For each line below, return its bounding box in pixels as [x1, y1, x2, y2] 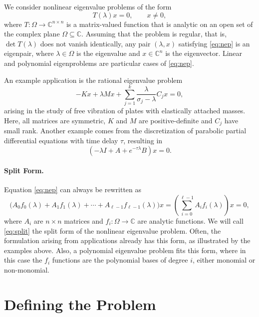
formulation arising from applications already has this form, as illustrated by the [4, 235, 251, 246]
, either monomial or [193, 255, 256, 265]
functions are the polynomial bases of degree [52, 255, 188, 265]
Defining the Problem [4, 294, 156, 314]
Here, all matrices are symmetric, [4, 115, 106, 125]
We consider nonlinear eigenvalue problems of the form [4, 1, 172, 11]
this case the [4, 255, 42, 265]
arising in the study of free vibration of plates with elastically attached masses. [4, 105, 246, 116]
